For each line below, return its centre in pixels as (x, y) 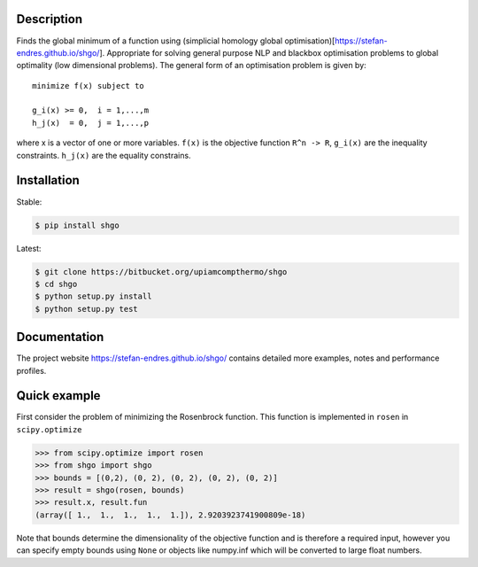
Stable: (29, 202)
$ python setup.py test (87, 309)
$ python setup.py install (93, 296)
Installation (48, 180)
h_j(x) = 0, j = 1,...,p (91, 123)
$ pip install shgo (77, 225)
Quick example (58, 396)
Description (50, 19)
